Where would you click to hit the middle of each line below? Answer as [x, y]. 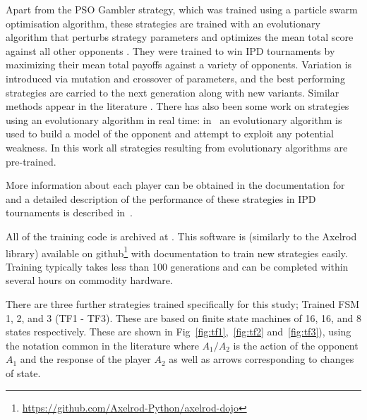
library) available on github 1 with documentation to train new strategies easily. [177, 252]
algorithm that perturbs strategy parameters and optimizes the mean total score [180, 37]
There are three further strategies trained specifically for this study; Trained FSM [183, 303]
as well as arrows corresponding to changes [261, 359]
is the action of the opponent [296, 345]
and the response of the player [85, 359]
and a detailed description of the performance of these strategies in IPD [161, 198]
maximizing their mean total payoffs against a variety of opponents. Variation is [179, 64]
